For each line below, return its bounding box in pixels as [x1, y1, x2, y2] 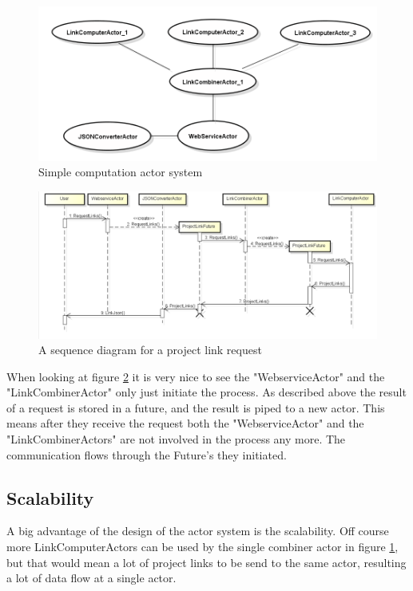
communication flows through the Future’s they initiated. [6, 446, 287, 463]
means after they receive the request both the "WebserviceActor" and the [6, 415, 364, 431]
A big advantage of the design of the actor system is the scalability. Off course [6, 522, 389, 539]
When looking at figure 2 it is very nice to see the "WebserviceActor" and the [6, 368, 385, 384]
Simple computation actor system [38, 164, 203, 180]
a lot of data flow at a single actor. [6, 569, 177, 586]
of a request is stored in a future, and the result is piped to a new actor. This [6, 399, 385, 416]
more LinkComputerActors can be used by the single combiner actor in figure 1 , [6, 538, 399, 555]
